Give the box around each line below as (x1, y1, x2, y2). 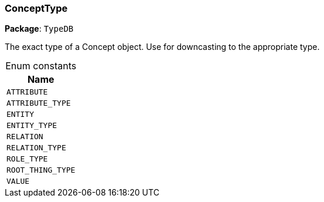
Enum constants (5, 60, 77, 72)
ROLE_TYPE (6, 154, 48, 164)
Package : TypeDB (5, 23, 74, 34)
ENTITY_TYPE (6, 121, 57, 130)
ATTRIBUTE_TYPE (6, 99, 71, 108)
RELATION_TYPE (6, 143, 66, 153)
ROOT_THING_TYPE (6, 166, 76, 175)
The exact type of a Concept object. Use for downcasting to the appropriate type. (5, 42, 320, 52)
